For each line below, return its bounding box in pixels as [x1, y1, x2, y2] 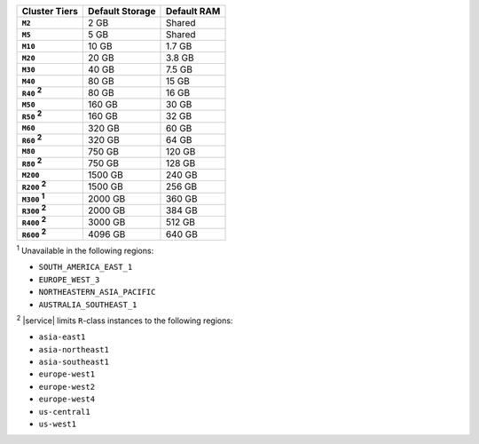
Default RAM [165, 5, 221, 17]
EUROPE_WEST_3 [38, 274, 100, 284]
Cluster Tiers [21, 5, 79, 17]
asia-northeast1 [38, 345, 110, 354]
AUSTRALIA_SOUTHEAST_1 [38, 299, 137, 310]
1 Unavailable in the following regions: [16, 244, 154, 256]
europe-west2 [38, 382, 96, 392]
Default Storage [87, 5, 156, 17]
